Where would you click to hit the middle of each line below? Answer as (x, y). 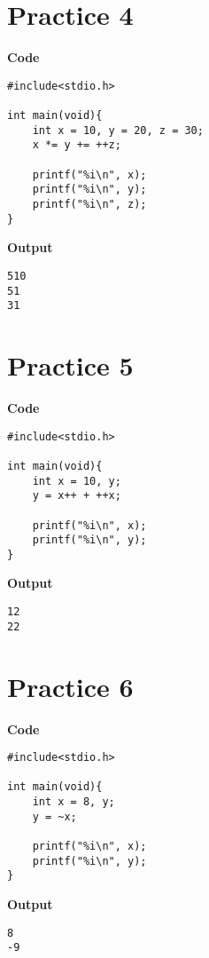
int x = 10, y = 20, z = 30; (118, 130)
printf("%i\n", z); (89, 204)
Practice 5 (70, 365)
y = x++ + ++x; (77, 496)
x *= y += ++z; (77, 145)
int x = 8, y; (74, 802)
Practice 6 (70, 686)
